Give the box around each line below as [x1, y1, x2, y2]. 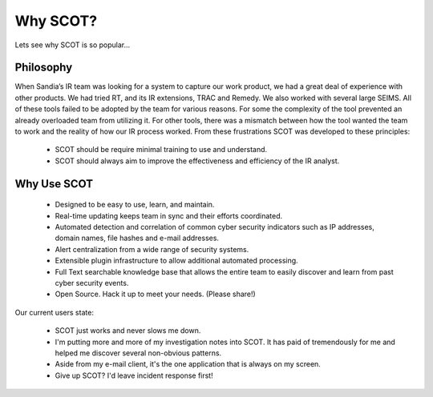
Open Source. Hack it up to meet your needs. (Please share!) [55, 289, 256, 299]
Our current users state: [14, 307, 94, 317]
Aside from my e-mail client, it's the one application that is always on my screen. [55, 359, 321, 369]
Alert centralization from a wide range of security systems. [55, 244, 249, 254]
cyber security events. [55, 278, 129, 287]
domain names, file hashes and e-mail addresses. [55, 233, 220, 243]
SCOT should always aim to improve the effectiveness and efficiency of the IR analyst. [55, 156, 340, 166]
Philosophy [14, 61, 73, 74]
